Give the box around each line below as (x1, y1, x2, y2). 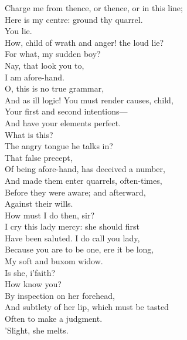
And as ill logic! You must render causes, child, (5, 93, 174, 106)
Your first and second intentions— (5, 105, 128, 117)
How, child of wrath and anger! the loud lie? (5, 36, 164, 48)
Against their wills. (5, 197, 73, 210)
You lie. (5, 25, 32, 37)
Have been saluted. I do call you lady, (5, 231, 140, 244)
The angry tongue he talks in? (5, 140, 113, 152)
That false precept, (5, 151, 73, 163)
